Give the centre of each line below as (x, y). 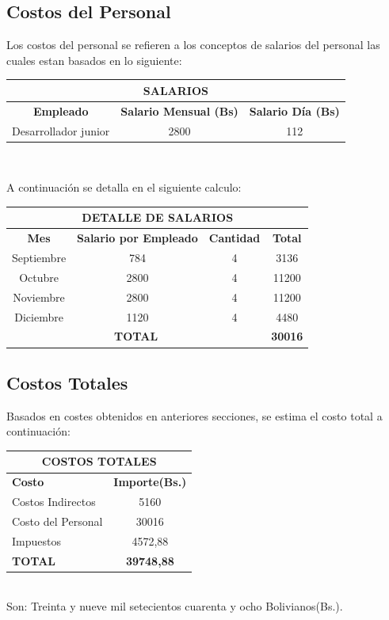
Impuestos (36, 540)
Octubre (39, 277)
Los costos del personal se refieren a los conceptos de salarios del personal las (193, 45)
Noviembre (39, 297)
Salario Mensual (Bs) (179, 110)
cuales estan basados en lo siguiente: (94, 60)
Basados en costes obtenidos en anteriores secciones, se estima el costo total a (194, 415)
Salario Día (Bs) (294, 110)
